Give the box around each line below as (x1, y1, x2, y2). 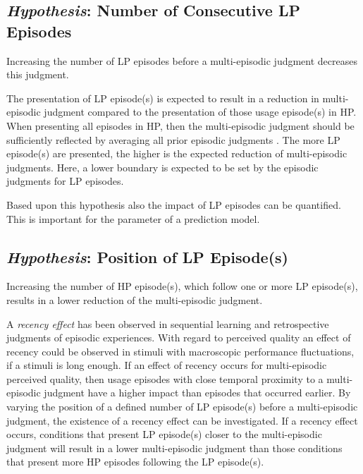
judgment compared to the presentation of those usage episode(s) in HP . (44, 104, 357, 119)
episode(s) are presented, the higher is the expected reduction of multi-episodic (6, 146, 347, 161)
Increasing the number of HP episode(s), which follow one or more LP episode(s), (6, 279, 358, 293)
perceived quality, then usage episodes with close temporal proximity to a (6, 371, 324, 386)
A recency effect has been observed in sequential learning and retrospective (6, 316, 329, 331)
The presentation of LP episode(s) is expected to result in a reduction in (6, 90, 319, 105)
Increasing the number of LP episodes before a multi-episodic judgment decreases (6, 53, 357, 68)
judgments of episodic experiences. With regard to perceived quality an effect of (6, 330, 351, 345)
